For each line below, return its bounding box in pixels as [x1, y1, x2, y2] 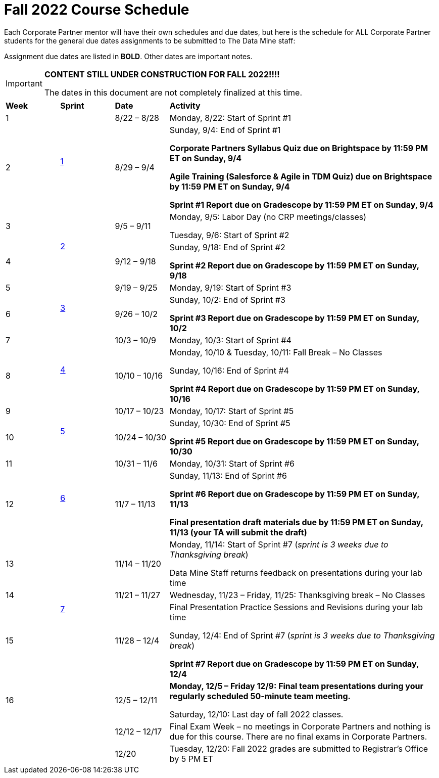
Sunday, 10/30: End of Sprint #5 [169, 418, 290, 428]
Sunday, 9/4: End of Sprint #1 [169, 124, 281, 135]
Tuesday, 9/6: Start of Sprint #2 [169, 230, 289, 240]
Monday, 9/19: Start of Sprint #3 [169, 282, 291, 293]
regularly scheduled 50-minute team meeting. [169, 691, 351, 701]
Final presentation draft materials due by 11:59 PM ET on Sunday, [169, 517, 423, 527]
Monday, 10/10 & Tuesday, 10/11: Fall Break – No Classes [169, 347, 382, 357]
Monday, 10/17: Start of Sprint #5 [169, 405, 294, 416]
